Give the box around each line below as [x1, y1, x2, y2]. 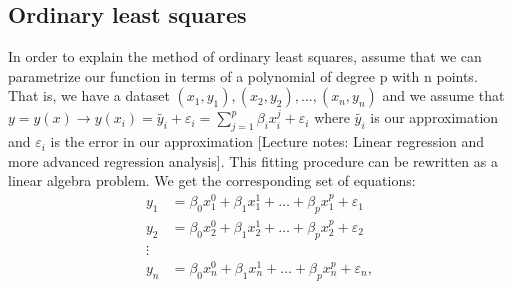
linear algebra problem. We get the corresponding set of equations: [8, 170, 416, 191]
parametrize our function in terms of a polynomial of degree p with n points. [8, 65, 478, 86]
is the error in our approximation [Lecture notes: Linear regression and [50, 131, 485, 152]
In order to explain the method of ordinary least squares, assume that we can [8, 46, 482, 67]
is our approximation [370, 107, 499, 128]
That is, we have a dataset [8, 85, 170, 106]
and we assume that [382, 85, 505, 106]
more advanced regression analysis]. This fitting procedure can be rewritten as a [8, 150, 498, 171]
